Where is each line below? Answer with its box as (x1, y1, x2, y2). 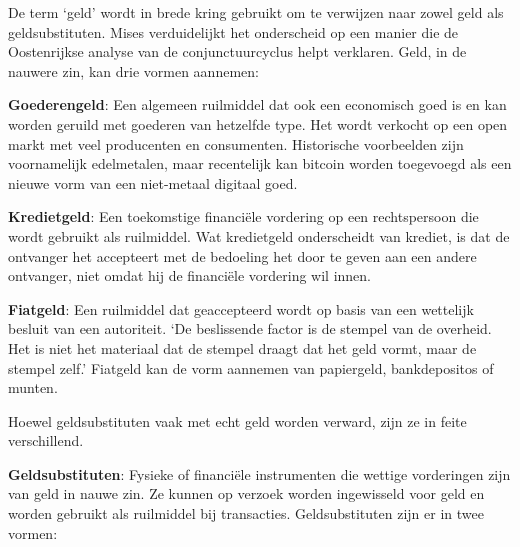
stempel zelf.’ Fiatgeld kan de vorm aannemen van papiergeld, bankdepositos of (8, 357, 494, 378)
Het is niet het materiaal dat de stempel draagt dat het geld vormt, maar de (8, 337, 477, 358)
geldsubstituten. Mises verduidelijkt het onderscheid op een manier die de (8, 21, 459, 42)
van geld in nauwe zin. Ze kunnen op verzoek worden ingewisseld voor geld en (8, 483, 485, 504)
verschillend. (8, 430, 84, 451)
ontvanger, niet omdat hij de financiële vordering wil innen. (8, 265, 371, 286)
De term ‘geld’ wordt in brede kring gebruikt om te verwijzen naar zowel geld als (8, 2, 504, 22)
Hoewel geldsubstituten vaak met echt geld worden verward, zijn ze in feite (8, 410, 467, 431)
